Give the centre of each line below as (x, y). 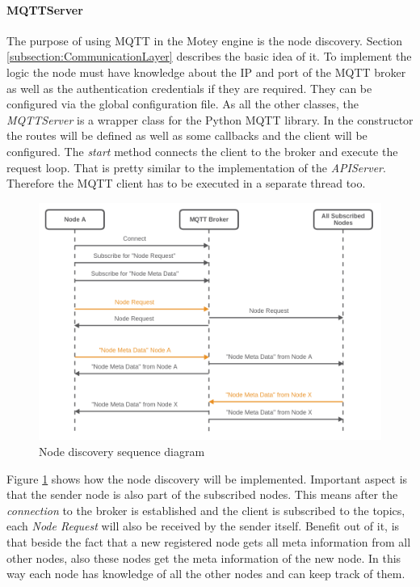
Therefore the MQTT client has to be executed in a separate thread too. (186, 183)
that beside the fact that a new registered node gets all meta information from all (209, 542)
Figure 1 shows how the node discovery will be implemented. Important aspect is (207, 478)
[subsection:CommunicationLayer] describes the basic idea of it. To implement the (209, 56)
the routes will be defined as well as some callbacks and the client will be (187, 135)
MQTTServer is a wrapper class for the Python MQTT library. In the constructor (210, 119)
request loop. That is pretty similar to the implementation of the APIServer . (196, 167)
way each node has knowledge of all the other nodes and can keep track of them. (206, 574)
